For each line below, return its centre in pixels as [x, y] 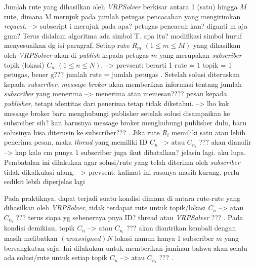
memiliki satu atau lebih [209, 132]
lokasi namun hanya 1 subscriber [164, 238]
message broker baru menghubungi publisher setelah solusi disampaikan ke [117, 113]
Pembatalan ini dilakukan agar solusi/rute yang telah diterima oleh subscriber [122, 162]
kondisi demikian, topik [40, 228]
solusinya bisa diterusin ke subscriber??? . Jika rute [82, 132]
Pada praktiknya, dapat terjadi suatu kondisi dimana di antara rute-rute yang [122, 198]
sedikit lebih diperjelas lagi [44, 181]
